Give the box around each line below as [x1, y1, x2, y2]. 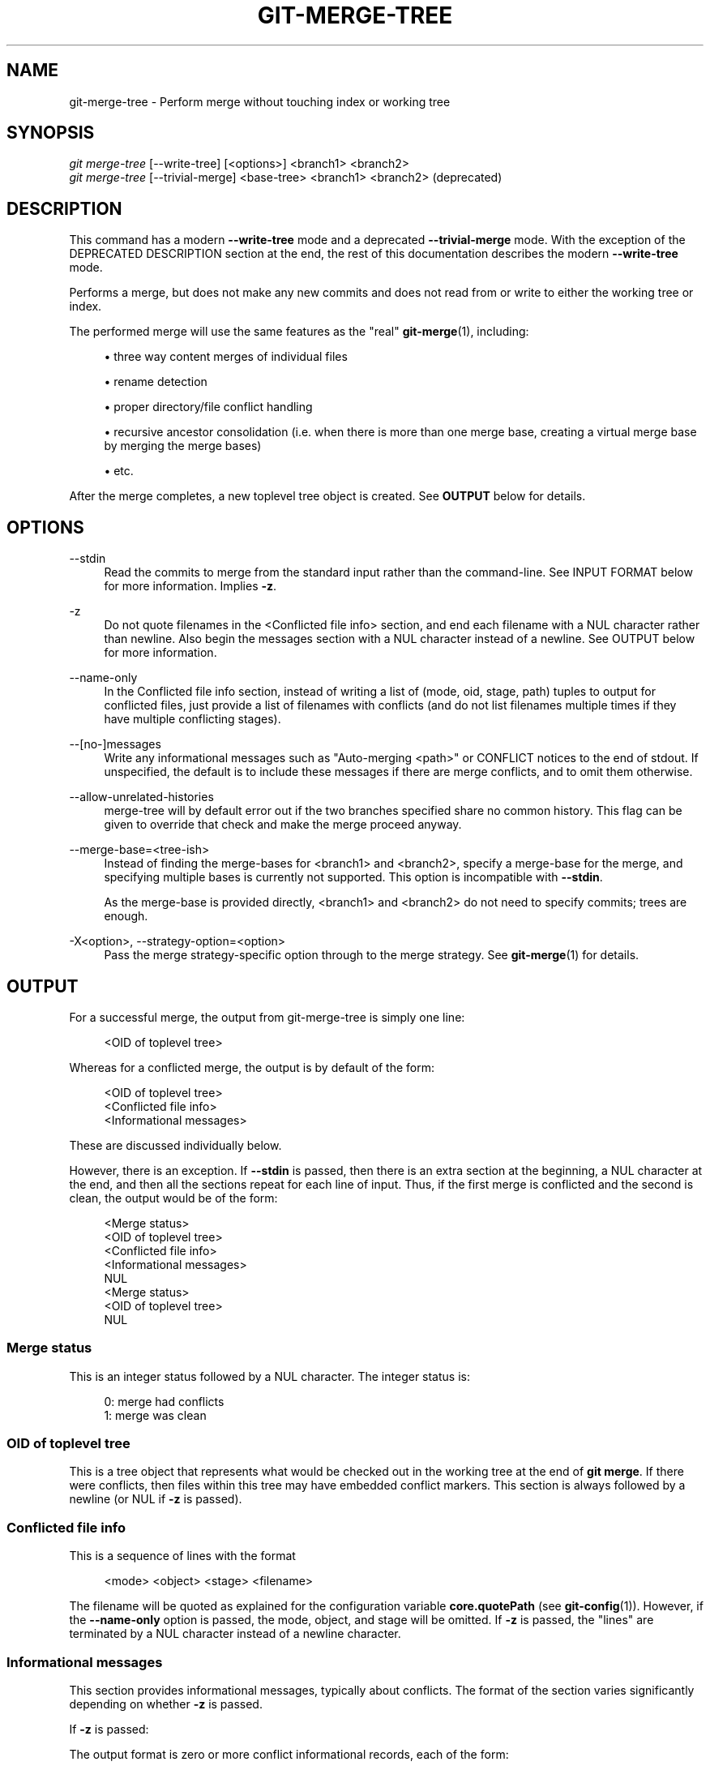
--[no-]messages [69, 737, 161, 752]
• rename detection [104, 375, 207, 389]
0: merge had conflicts [104, 1394, 225, 1408]
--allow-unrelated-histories [69, 790, 214, 804]
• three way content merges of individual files [104, 349, 348, 364]
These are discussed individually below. [69, 1138, 282, 1152]
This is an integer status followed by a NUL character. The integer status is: [69, 1369, 470, 1383]
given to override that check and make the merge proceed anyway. [104, 817, 462, 832]
